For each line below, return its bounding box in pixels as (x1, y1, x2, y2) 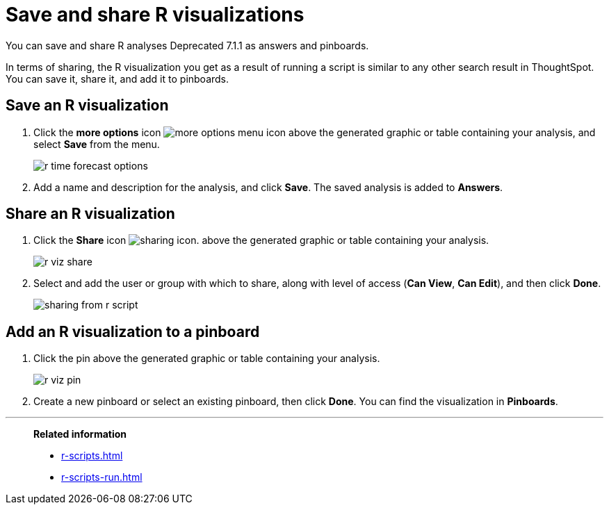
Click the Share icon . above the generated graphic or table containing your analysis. (33, 234, 489, 247)
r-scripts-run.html (61, 471, 143, 484)
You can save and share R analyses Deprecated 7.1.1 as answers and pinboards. (6, 39, 369, 51)
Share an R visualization (6, 205, 175, 223)
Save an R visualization (6, 97, 169, 115)
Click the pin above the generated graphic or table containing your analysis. (33, 352, 380, 365)
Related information (33, 428, 127, 441)
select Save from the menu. (33, 138, 160, 150)
